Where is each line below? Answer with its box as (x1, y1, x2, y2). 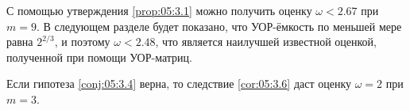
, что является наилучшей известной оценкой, (155, 33, 377, 50)
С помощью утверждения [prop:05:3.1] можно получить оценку (6, 2, 312, 18)
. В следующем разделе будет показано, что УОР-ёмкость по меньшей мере (36, 17, 402, 34)
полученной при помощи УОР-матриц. (6, 48, 192, 65)
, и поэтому (54, 33, 110, 50)
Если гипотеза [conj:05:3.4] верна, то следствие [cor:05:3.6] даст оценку (6, 75, 352, 92)
